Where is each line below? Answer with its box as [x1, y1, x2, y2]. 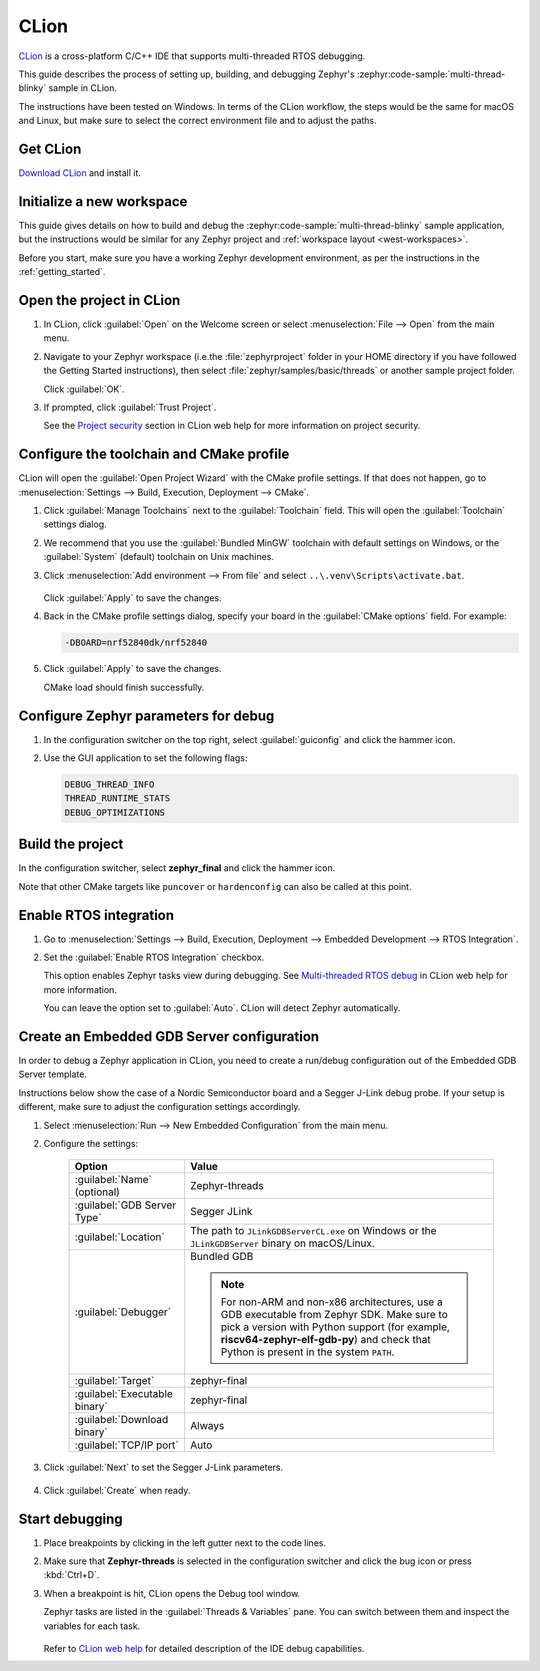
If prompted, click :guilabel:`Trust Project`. [43, 401, 217, 413]
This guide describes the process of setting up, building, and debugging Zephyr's [18, 68, 355, 80]
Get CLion [18, 140, 82, 157]
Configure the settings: [43, 1138, 139, 1150]
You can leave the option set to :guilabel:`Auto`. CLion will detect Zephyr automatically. [43, 1002, 401, 1014]
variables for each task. [43, 1620, 141, 1632]
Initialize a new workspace [18, 193, 188, 210]
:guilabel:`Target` [74, 1374, 155, 1388]
